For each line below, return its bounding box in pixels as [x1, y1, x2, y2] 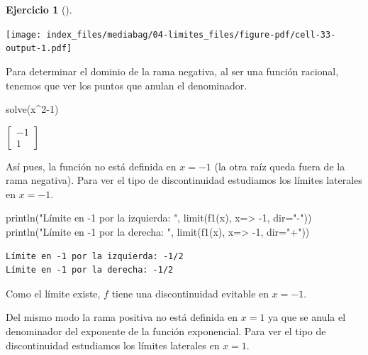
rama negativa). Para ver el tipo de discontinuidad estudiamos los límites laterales [6, 173, 362, 187]
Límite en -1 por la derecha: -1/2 [6, 265, 174, 275]
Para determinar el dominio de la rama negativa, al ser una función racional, [6, 63, 339, 78]
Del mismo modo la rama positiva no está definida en [6, 310, 238, 324]
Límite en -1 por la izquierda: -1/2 [6, 251, 184, 261]
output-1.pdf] [6, 43, 72, 54]
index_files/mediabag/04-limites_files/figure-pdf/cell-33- [46, 29, 336, 40]
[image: [6, 29, 42, 40]
